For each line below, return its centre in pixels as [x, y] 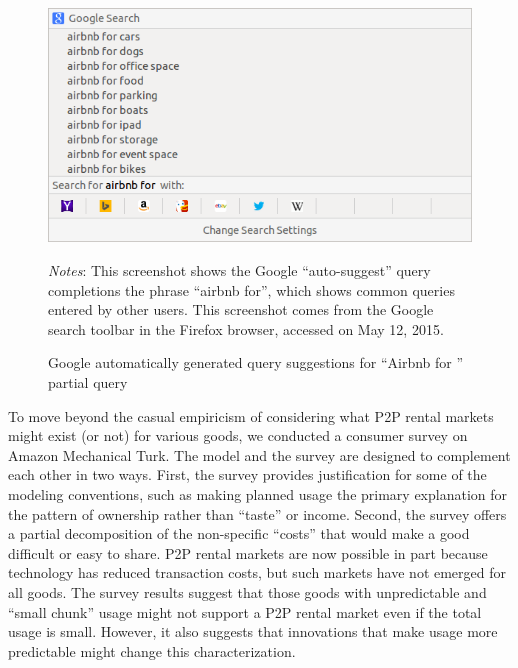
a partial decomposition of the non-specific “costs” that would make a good [239, 533]
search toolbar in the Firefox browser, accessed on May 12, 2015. [246, 328]
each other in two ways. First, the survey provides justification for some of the [247, 474]
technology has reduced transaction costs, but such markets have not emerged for [257, 572]
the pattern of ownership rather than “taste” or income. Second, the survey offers [257, 513]
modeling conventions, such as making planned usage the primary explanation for [258, 494]
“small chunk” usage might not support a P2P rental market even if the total [245, 611]
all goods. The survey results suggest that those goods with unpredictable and [247, 591]
